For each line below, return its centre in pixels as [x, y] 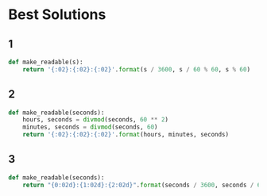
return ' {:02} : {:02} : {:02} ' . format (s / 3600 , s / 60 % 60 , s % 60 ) [137, 69]
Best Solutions [57, 15]
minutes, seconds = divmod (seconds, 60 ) [90, 127]
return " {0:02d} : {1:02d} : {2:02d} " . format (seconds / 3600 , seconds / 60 [143, 185]
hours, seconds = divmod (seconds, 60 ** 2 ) [96, 120]
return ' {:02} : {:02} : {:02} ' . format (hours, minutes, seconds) [126, 135]
